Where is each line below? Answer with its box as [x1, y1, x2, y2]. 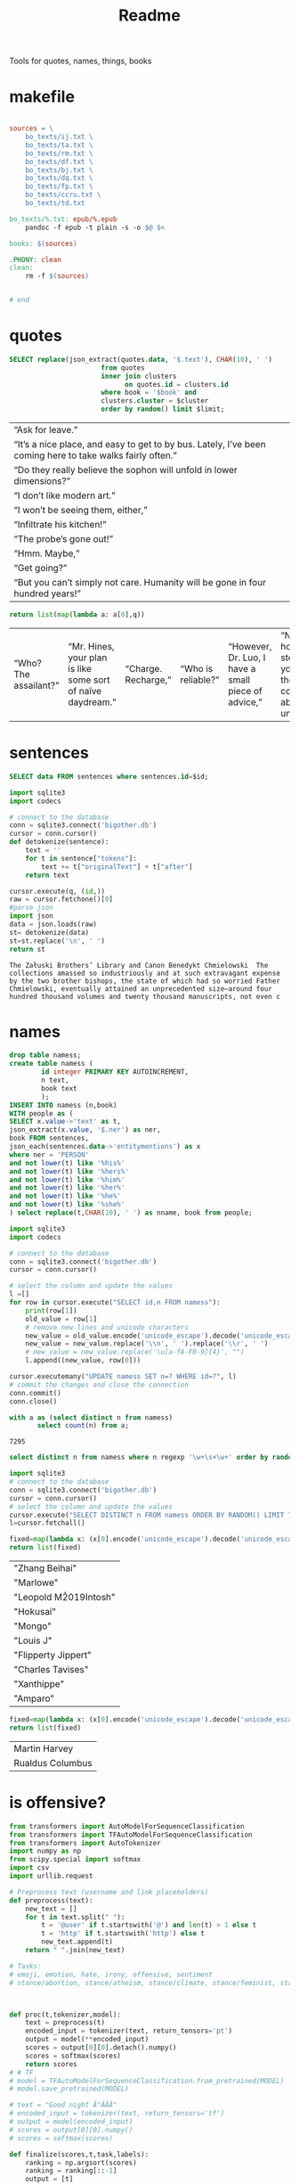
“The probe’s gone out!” [13, 533, 114, 545]
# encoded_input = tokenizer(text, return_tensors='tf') [9, 2109, 225, 2118]
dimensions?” [13, 475, 71, 487]
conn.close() [9, 1396, 58, 1406]
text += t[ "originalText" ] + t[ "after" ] [41, 862, 193, 871]
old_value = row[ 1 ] [25, 1314, 98, 1323]
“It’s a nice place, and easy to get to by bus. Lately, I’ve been [13, 438, 266, 451]
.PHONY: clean [9, 255, 62, 264]
